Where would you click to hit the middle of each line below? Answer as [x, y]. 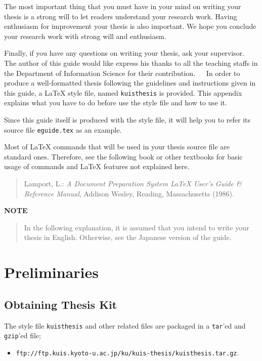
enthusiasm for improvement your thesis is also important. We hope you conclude [130, 26]
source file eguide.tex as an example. [63, 129]
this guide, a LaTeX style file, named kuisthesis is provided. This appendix [123, 92]
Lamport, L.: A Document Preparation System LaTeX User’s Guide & [133, 184]
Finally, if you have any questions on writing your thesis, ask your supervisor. [124, 53]
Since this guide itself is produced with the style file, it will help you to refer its [127, 119]
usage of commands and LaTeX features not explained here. [97, 166]
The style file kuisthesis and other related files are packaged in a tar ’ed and [125, 325]
